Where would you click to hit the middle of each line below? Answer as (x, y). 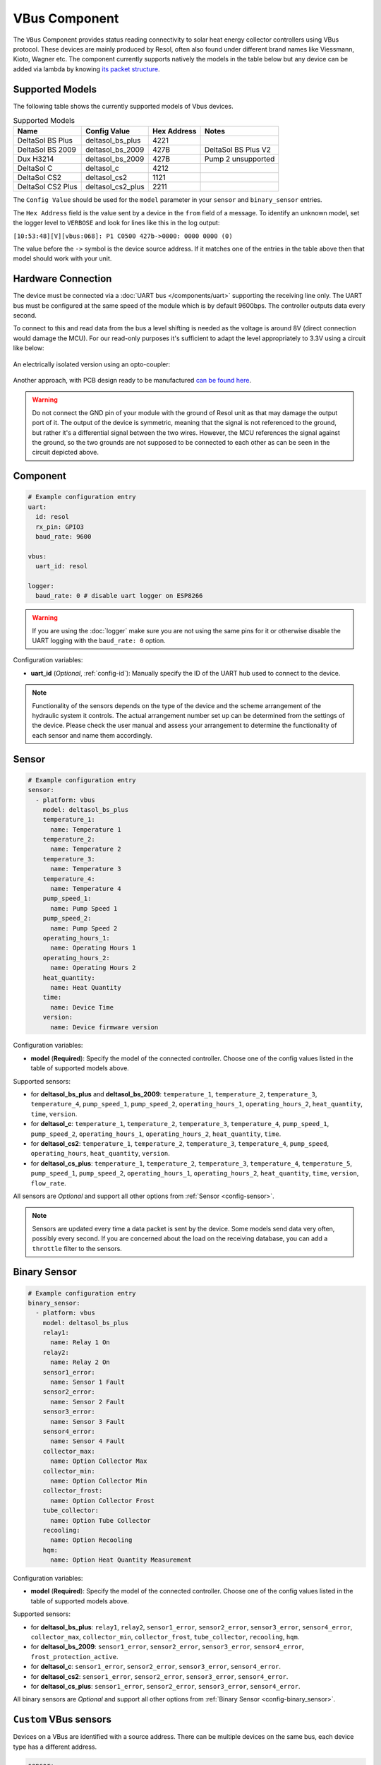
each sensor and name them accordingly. (92, 735)
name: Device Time (82, 1007)
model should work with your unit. (62, 258)
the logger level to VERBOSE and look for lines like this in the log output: (116, 223)
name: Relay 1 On (80, 1342)
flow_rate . (48, 1183)
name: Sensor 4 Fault (87, 1441)
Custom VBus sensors (62, 1719)
